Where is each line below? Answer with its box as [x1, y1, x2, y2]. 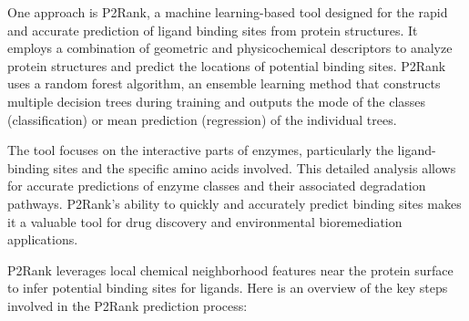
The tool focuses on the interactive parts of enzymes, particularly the [7, 140, 393, 160]
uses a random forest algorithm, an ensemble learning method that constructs [7, 74, 441, 93]
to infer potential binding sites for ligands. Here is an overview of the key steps [7, 278, 448, 297]
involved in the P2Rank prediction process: [7, 295, 248, 315]
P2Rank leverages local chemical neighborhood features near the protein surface [7, 260, 454, 279]
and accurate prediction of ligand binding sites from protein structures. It [7, 20, 418, 39]
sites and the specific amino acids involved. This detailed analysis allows [53, 158, 456, 177]
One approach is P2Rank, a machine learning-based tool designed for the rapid [7, 3, 448, 21]
